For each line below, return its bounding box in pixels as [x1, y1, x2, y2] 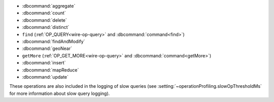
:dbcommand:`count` [22, 10, 66, 16]
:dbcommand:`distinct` [22, 24, 70, 30]
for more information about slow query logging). [9, 90, 110, 96]
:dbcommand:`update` [22, 74, 68, 80]
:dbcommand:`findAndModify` [22, 38, 85, 44]
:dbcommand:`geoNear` [22, 46, 72, 52]
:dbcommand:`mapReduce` [22, 66, 79, 73]
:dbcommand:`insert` [22, 60, 66, 66]
